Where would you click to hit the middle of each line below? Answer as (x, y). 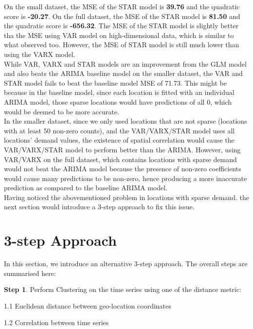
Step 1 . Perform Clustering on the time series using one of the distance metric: (123, 289)
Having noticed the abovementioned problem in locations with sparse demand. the (126, 197)
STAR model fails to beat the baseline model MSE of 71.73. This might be (115, 82)
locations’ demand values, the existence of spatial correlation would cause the (119, 140)
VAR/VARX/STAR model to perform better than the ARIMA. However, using (122, 149)
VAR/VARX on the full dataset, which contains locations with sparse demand (120, 159)
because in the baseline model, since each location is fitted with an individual (119, 92)
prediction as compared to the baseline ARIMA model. (86, 188)
